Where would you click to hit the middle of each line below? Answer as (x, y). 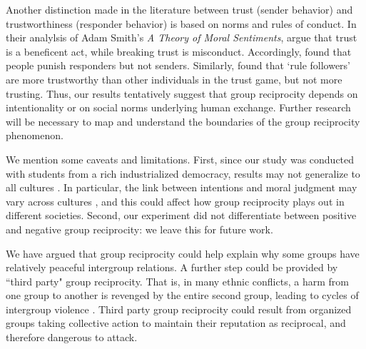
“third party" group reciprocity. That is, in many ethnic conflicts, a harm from (177, 281)
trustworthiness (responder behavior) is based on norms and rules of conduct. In (181, 23)
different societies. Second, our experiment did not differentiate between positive (181, 215)
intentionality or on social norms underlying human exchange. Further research (178, 107)
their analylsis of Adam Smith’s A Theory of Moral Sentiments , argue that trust (182, 37)
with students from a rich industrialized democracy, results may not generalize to (183, 173)
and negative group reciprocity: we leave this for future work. (139, 229)
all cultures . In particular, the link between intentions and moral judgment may (182, 187)
